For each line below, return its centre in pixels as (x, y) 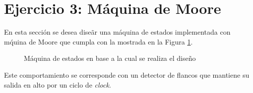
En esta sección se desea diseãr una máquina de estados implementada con (117, 32)
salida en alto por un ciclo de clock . (58, 84)
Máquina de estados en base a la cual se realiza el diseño (110, 58)
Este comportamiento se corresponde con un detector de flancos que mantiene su (127, 74)
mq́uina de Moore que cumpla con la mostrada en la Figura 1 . (98, 41)
